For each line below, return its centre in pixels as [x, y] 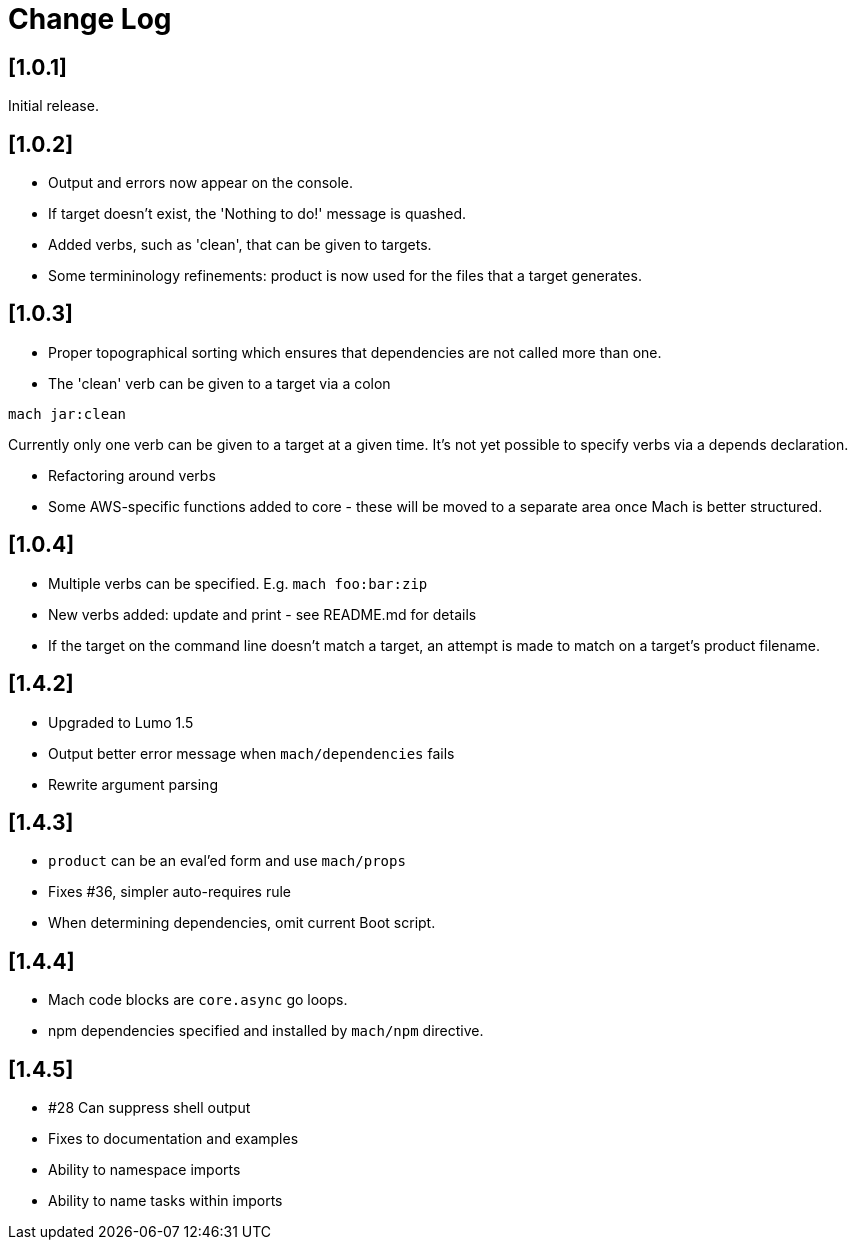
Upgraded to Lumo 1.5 [121, 722]
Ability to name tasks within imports [165, 1201]
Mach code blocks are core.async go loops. [198, 1000]
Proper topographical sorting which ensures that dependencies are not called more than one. [355, 352]
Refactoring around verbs [132, 475]
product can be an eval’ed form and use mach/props [227, 861]
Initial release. [53, 106]
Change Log [90, 19]
